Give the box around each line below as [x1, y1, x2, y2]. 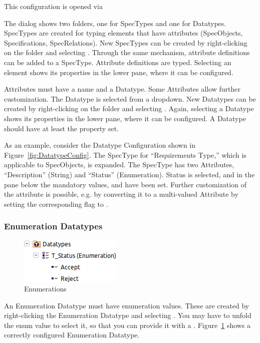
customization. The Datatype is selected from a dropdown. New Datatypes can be [4, 93, 256, 104]
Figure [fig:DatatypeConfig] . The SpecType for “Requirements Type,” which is [4, 149, 246, 160]
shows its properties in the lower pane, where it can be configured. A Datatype [4, 113, 246, 123]
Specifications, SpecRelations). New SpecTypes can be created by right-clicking [4, 37, 247, 48]
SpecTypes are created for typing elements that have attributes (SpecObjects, [4, 28, 243, 38]
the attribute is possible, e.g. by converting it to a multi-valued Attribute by [4, 189, 238, 199]
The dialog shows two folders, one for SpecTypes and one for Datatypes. [4, 18, 226, 28]
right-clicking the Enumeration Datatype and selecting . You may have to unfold [4, 310, 251, 320]
